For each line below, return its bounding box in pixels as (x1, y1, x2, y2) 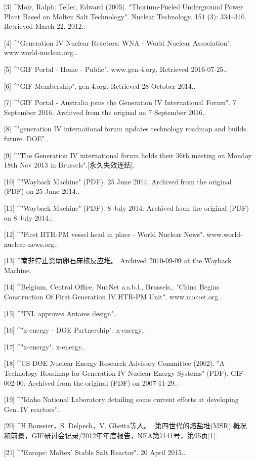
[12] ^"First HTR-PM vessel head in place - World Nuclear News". (4, 229, 205, 239)
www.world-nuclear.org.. (4, 47, 77, 58)
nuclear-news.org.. (4, 238, 58, 249)
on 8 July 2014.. (4, 212, 52, 223)
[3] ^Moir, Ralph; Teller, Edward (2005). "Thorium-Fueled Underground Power (4, 1, 243, 11)
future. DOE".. (4, 133, 48, 143)
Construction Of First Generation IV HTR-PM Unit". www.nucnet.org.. (4, 291, 222, 302)
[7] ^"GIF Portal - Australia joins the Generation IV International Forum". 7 (4, 97, 236, 108)
